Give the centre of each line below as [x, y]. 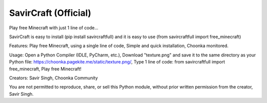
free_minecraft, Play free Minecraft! [45, 69]
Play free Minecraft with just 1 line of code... [54, 28]
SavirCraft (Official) [50, 13]
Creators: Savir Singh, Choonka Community [54, 78]
